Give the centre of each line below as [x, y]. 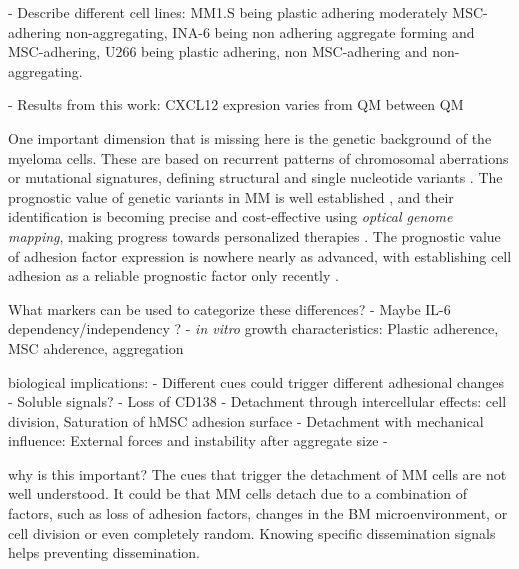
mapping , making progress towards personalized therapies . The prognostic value [254, 235]
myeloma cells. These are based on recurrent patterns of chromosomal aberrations [258, 157]
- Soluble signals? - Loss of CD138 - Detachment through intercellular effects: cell [257, 401]
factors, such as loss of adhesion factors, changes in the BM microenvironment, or [258, 513]
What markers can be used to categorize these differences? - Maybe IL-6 [229, 308]
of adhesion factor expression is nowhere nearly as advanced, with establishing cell [260, 255]
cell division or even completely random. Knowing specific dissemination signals [252, 532]
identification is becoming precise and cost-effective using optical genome [230, 216]
